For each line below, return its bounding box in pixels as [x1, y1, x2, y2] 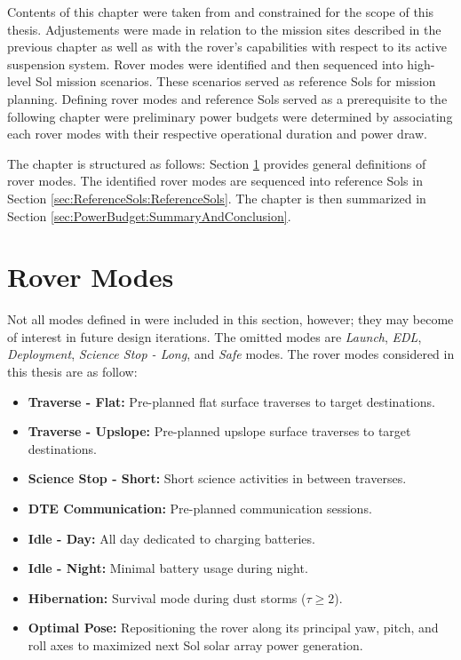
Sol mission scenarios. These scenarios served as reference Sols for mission [35, 72, 436, 91]
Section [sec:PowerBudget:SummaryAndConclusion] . [7, 206, 291, 225]
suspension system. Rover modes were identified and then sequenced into [7, 54, 403, 73]
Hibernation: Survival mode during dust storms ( [28, 588, 306, 607]
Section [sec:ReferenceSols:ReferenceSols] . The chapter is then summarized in [7, 188, 426, 207]
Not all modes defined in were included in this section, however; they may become [7, 310, 454, 329]
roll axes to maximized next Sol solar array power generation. [28, 635, 363, 654]
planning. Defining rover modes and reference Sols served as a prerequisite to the [7, 89, 448, 107]
